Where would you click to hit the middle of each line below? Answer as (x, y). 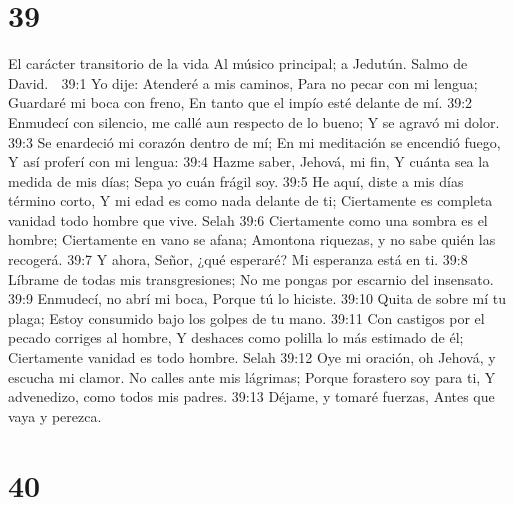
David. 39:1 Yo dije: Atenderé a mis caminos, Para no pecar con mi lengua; (243, 82)
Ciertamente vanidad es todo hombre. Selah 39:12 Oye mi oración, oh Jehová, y (252, 357)
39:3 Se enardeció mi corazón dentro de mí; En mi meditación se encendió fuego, (254, 141)
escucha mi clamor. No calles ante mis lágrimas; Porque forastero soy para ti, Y (252, 376)
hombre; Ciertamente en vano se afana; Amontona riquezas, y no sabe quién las (252, 239)
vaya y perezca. (55, 415)
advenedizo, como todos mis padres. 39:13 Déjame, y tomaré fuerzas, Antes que (251, 396)
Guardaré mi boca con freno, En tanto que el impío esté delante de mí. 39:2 (240, 102)
